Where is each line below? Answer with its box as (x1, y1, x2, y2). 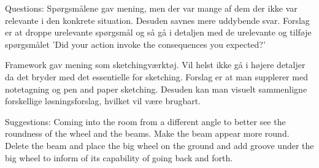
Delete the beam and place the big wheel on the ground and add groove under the (5, 139, 314, 151)
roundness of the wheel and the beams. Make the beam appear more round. (5, 127, 290, 140)
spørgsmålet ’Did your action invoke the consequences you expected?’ (5, 37, 266, 50)
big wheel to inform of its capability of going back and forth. (5, 151, 233, 164)
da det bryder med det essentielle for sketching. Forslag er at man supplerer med (5, 70, 308, 83)
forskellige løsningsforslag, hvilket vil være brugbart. (5, 94, 201, 107)
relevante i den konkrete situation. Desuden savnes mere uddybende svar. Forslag (5, 13, 310, 26)
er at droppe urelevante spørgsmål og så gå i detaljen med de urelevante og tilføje (5, 26, 312, 39)
